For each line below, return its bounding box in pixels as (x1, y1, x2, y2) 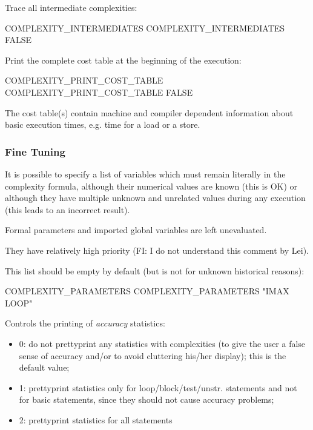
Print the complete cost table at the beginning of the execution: (5, 53, 242, 66)
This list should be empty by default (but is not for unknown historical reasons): (5, 264, 305, 277)
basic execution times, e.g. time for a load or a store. (5, 118, 200, 131)
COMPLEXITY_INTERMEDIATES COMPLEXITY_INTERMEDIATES (5, 21, 285, 34)
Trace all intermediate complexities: (5, 1, 137, 13)
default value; (19, 361, 70, 374)
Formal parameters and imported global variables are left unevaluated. (5, 223, 267, 236)
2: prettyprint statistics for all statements (19, 413, 173, 426)
